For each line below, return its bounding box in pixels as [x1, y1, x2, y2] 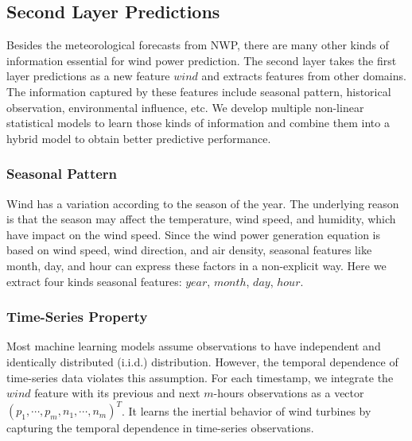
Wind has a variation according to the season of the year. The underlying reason [6, 195, 399, 211]
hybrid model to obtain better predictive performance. [6, 130, 271, 146]
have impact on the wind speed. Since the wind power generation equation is [6, 226, 381, 242]
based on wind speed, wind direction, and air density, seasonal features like [6, 242, 372, 258]
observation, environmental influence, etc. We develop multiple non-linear [6, 99, 364, 115]
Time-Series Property [6, 307, 148, 327]
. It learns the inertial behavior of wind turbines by [121, 402, 371, 419]
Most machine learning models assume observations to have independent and [6, 338, 381, 354]
